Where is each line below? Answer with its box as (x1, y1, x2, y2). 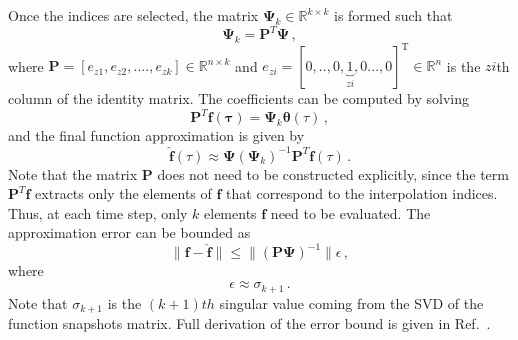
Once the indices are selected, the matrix (8, 5, 259, 25)
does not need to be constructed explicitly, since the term (157, 163, 509, 184)
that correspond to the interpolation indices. (226, 183, 498, 204)
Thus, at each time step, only (8, 202, 188, 223)
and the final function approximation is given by (8, 125, 305, 146)
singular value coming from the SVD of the (219, 292, 484, 313)
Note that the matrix (8, 163, 138, 184)
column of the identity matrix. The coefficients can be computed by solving (8, 88, 470, 109)
